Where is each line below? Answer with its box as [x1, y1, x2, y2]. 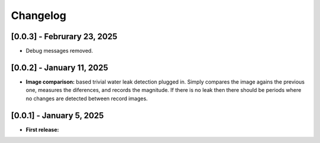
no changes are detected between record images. [25, 95, 148, 102]
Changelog [11, 9, 66, 22]
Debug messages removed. [25, 47, 93, 55]
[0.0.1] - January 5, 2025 [11, 110, 104, 120]
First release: [25, 126, 59, 133]
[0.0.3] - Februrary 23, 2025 [11, 31, 118, 42]
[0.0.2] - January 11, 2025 [11, 62, 108, 72]
